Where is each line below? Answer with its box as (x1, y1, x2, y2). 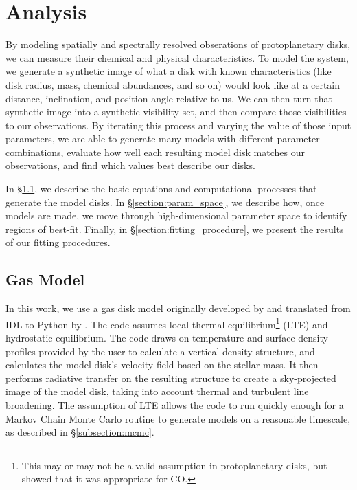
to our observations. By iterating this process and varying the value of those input (5, 118, 352, 132)
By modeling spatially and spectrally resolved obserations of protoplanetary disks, (5, 37, 351, 52)
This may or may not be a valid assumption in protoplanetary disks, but (21, 458, 327, 472)
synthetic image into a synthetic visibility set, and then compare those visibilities (5, 104, 347, 119)
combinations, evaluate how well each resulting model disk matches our (5, 144, 305, 159)
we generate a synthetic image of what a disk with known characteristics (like (5, 64, 332, 78)
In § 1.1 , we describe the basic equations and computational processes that (5, 181, 317, 196)
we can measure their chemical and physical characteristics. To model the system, (5, 50, 349, 65)
